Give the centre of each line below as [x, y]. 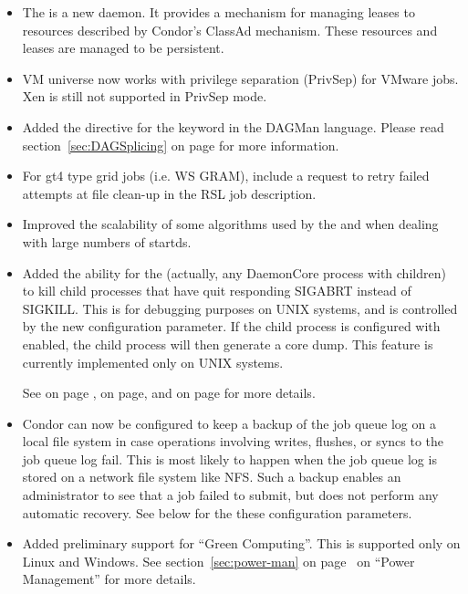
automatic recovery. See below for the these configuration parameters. [217, 512]
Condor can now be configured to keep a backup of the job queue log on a [229, 423]
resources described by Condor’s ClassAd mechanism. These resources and [230, 30]
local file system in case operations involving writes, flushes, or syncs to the [233, 441]
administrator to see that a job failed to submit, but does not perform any [230, 495]
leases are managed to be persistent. [123, 48]
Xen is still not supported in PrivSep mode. [145, 96]
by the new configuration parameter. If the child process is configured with [231, 326]
